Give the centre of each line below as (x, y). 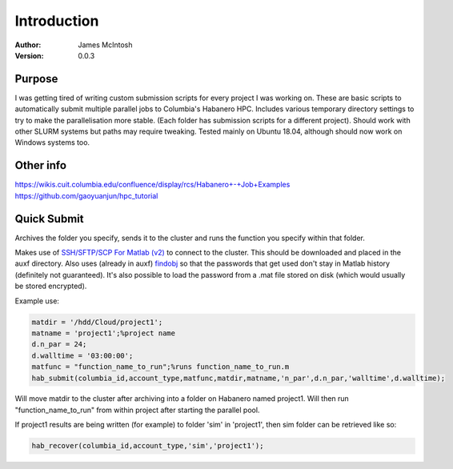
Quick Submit (49, 219)
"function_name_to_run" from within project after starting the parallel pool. (137, 410)
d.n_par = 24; (59, 345)
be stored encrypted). (51, 286)
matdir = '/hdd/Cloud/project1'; (97, 322)
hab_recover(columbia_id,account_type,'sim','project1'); (148, 446)
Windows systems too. (52, 142)
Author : (28, 45)
